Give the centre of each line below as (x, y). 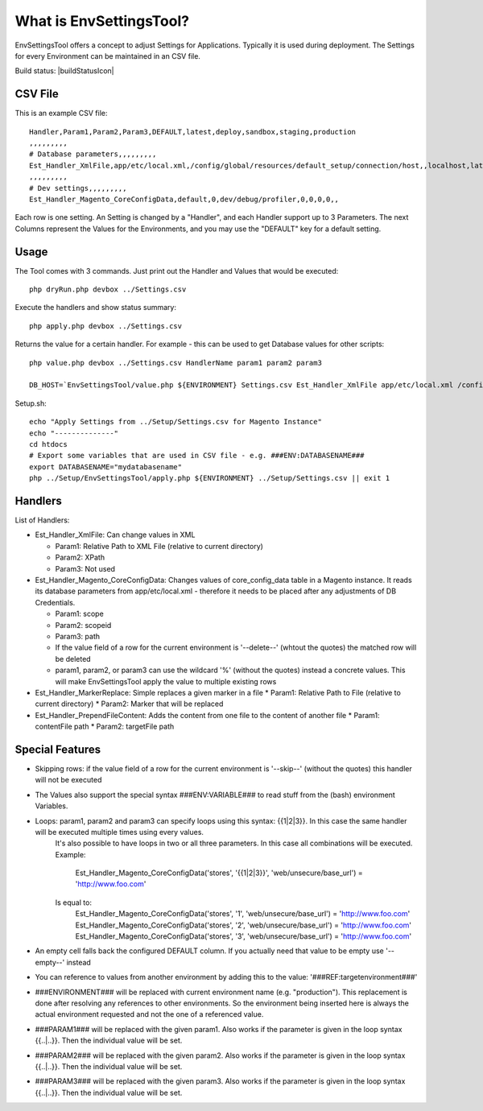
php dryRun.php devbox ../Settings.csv (108, 289)
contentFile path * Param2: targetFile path (105, 727)
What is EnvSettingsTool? (102, 21)
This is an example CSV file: (61, 114)
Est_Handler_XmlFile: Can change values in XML (115, 535)
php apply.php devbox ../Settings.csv (106, 326)
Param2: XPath (80, 558)
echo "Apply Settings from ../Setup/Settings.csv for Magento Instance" (175, 422)
